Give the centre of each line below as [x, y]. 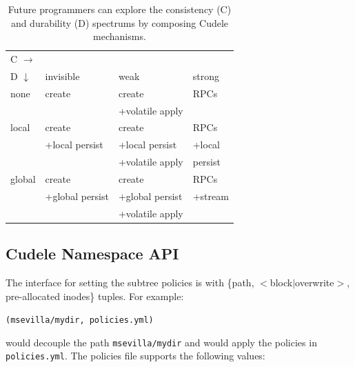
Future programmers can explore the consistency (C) [120, 9]
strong [206, 76]
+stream [211, 196]
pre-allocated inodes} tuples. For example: [95, 296]
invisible [62, 76]
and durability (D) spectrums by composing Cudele [120, 22]
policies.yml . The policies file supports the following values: [135, 356]
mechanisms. [120, 36]
